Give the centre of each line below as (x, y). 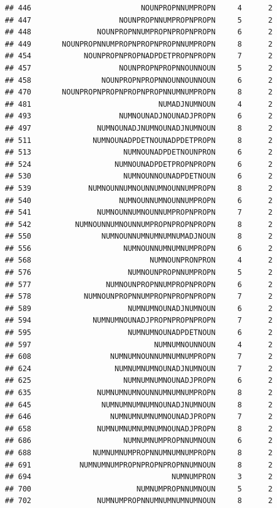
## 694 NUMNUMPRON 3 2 (139, 477)
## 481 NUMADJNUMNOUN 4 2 (139, 104)
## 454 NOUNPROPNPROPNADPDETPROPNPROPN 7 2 (139, 56)
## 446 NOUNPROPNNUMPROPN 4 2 (139, 8)
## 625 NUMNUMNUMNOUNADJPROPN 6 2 (139, 381)
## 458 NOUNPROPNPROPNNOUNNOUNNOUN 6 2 (139, 80)
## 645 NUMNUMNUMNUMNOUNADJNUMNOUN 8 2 (139, 405)
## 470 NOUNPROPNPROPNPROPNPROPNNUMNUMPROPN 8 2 (139, 92)
